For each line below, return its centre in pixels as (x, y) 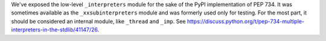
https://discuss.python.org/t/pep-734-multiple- (246, 21)
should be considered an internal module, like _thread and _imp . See (98, 21)
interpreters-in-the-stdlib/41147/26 (54, 30)
